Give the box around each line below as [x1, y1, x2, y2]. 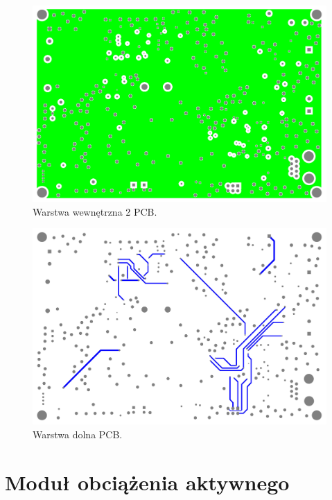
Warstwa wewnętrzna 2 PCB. [33, 204, 157, 218]
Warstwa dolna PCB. [33, 426, 123, 441]
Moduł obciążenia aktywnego [5, 467, 290, 496]
